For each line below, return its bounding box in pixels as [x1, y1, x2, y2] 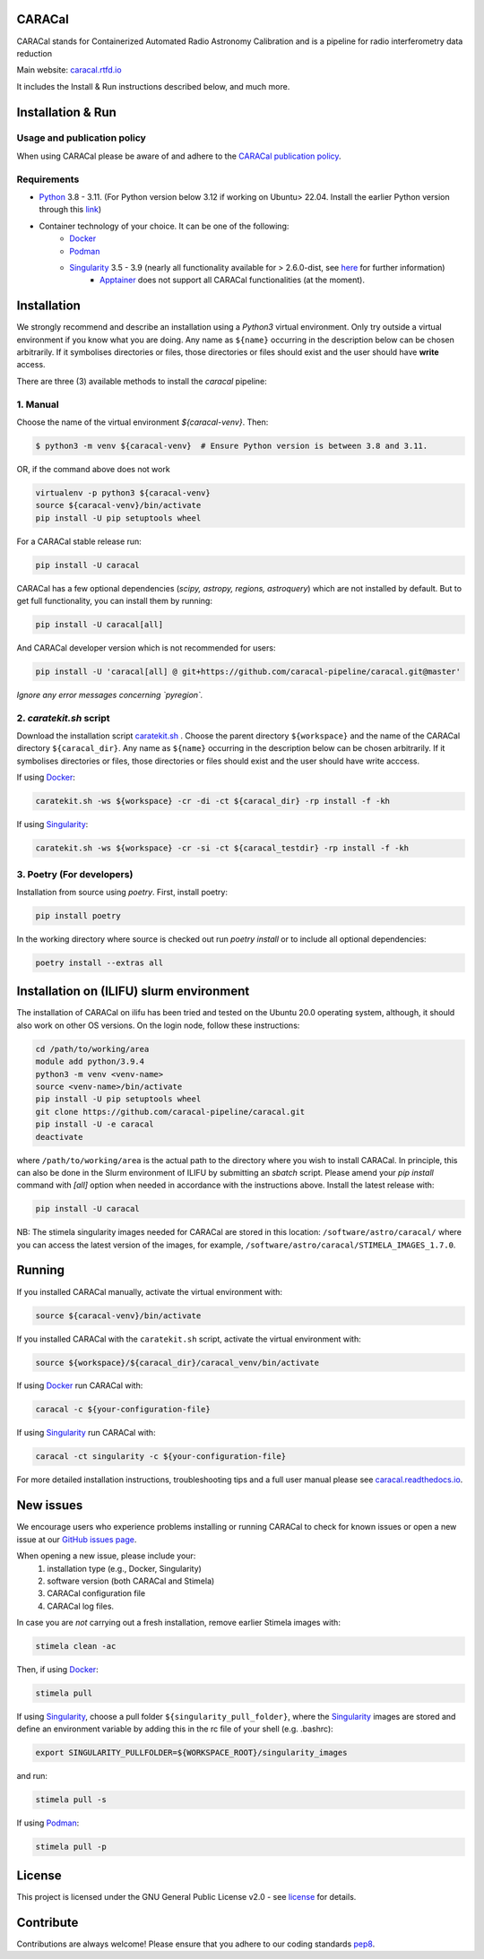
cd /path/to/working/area [35, 1044, 150, 1054]
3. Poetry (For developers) [16, 867, 134, 880]
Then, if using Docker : [16, 1664, 99, 1675]
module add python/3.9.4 [35, 1057, 145, 1066]
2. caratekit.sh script [16, 712, 111, 724]
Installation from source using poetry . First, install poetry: [16, 886, 229, 897]
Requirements [16, 173, 80, 186]
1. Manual [16, 398, 59, 410]
